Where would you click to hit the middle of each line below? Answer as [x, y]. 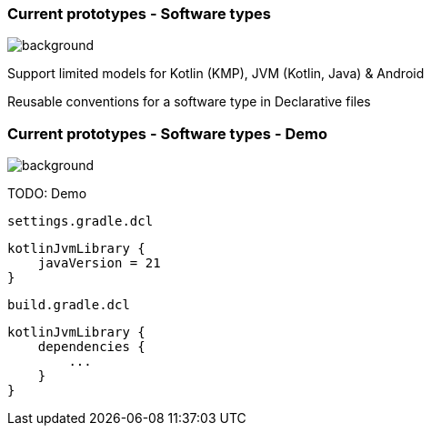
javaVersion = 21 [99, 263]
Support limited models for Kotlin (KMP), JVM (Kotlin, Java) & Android [216, 74]
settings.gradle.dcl [80, 222]
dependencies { [91, 347]
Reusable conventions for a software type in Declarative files [189, 102]
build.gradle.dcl [69, 305]
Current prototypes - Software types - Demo [167, 133]
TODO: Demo [47, 194]
